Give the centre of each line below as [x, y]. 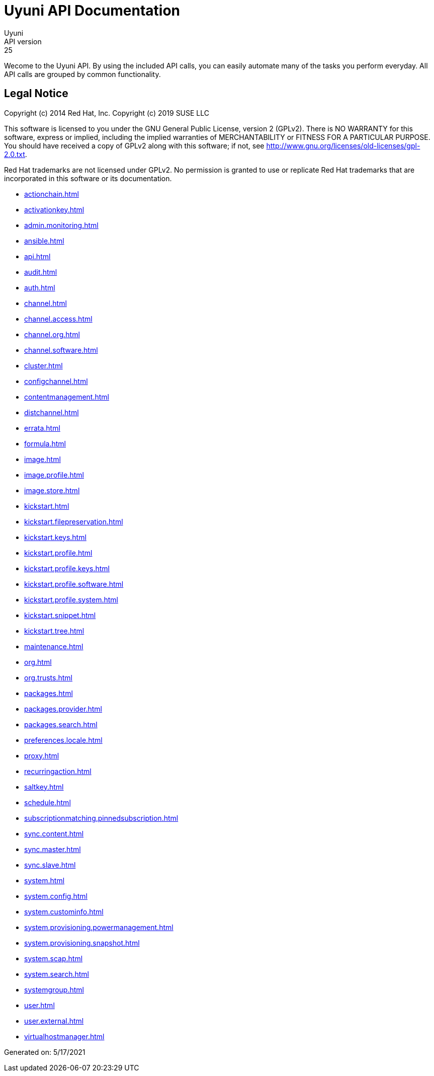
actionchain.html [52, 194]
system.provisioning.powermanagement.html [99, 927]
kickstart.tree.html [54, 631]
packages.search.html [61, 724]
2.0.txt [15, 154]
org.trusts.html [48, 677]
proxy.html [42, 755]
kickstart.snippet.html [60, 615]
